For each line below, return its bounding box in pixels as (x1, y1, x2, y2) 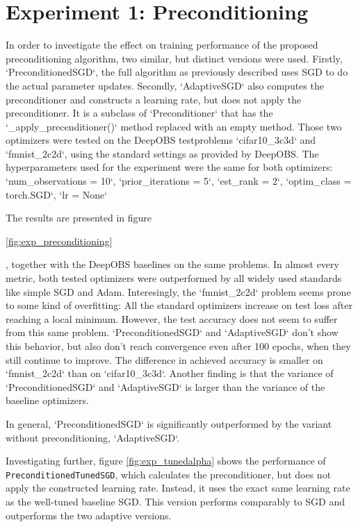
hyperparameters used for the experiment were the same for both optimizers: (6, 160, 333, 174)
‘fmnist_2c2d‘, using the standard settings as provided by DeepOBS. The (6, 146, 319, 160)
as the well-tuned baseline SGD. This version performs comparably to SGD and (6, 494, 345, 508)
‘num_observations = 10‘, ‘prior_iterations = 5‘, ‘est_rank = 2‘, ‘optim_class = (6, 174, 352, 188)
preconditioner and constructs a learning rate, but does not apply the (6, 92, 302, 106)
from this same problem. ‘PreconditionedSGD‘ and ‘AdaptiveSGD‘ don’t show (6, 325, 339, 340)
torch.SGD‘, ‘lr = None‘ (6, 187, 108, 201)
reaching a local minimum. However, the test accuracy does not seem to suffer (6, 311, 338, 326)
